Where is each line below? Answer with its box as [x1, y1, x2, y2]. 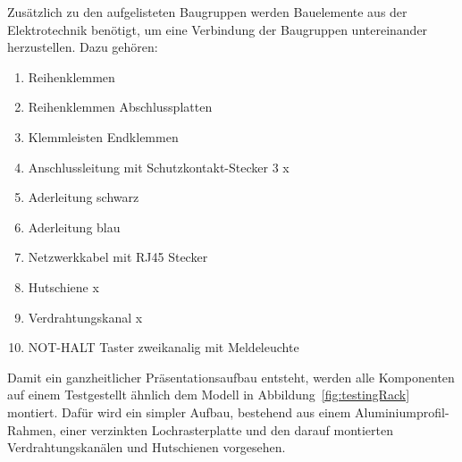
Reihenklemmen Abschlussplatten [28, 97, 213, 116]
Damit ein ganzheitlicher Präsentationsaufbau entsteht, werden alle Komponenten [7, 367, 455, 386]
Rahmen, [7, 420, 56, 439]
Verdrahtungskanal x [28, 307, 143, 326]
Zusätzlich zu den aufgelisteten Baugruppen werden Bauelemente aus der [7, 3, 407, 21]
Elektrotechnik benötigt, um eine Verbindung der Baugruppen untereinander [7, 20, 428, 38]
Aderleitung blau [28, 217, 121, 236]
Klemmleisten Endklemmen [28, 127, 179, 146]
